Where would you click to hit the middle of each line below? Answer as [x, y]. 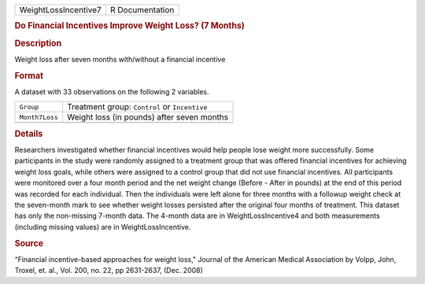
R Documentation [142, 10]
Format [29, 76]
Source [29, 243]
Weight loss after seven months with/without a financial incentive [120, 59]
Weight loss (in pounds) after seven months [148, 117]
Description [38, 43]
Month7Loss [39, 117]
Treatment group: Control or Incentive [137, 107]
